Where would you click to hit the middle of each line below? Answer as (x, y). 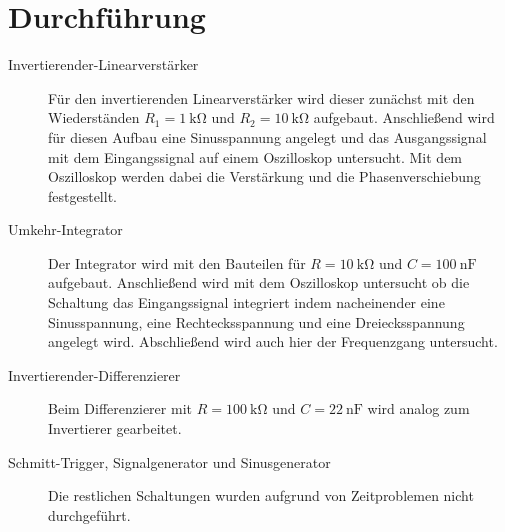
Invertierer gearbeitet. (115, 428)
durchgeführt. (89, 514)
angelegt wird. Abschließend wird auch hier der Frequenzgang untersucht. (273, 341)
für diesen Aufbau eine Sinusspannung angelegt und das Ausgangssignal (267, 136)
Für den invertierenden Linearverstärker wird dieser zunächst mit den (261, 97)
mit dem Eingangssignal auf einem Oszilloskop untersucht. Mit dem (255, 156)
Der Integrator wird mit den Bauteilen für (177, 262)
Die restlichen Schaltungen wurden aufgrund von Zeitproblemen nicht (261, 495)
